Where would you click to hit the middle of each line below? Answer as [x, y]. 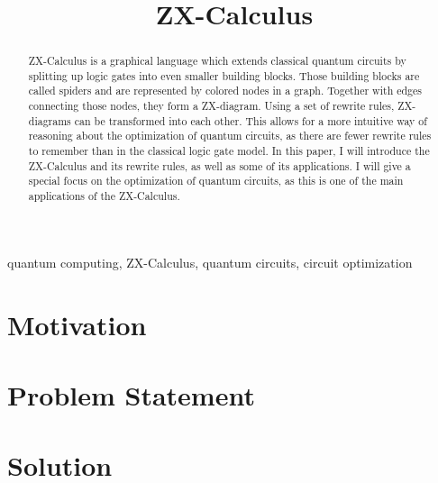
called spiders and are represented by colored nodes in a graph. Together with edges [225, 91]
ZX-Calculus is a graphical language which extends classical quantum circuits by [217, 61]
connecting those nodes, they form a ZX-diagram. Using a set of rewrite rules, [211, 106]
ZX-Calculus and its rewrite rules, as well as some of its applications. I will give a [219, 165]
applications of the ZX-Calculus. [104, 196]
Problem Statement [131, 394]
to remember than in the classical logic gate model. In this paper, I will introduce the [229, 151]
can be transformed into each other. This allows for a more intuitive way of [251, 120]
